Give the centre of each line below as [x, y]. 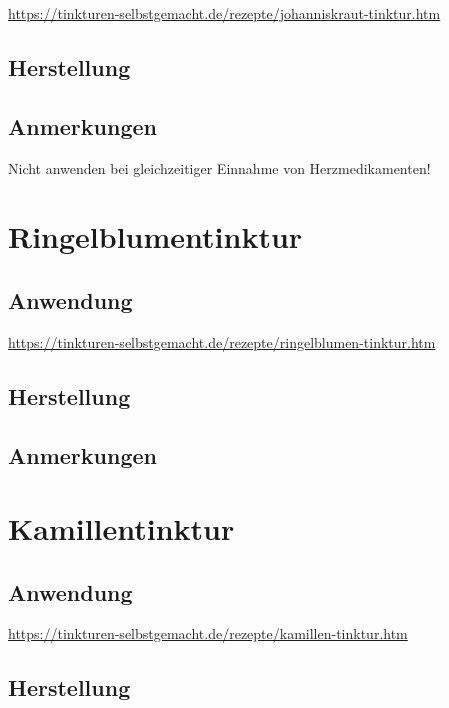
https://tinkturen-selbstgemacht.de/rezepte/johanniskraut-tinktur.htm [224, 13]
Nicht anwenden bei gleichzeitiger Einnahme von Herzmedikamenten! [219, 167]
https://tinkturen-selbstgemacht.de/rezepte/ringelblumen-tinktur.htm [222, 341]
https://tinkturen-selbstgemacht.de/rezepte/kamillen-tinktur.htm [208, 633]
